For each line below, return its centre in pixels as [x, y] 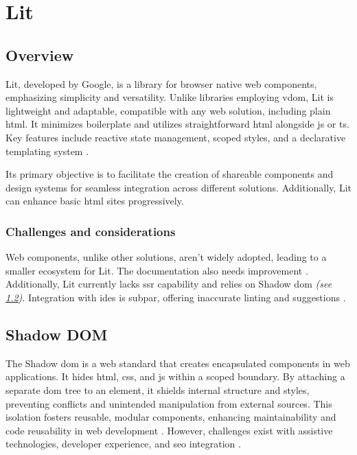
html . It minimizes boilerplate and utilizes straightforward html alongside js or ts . [177, 124]
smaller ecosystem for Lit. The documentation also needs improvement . [157, 270]
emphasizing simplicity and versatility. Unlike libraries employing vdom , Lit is [170, 97]
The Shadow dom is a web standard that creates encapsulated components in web [178, 363]
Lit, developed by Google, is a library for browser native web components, [161, 83]
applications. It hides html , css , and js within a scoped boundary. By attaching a [175, 376]
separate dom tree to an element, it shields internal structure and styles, [158, 389]
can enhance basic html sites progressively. [95, 201]
